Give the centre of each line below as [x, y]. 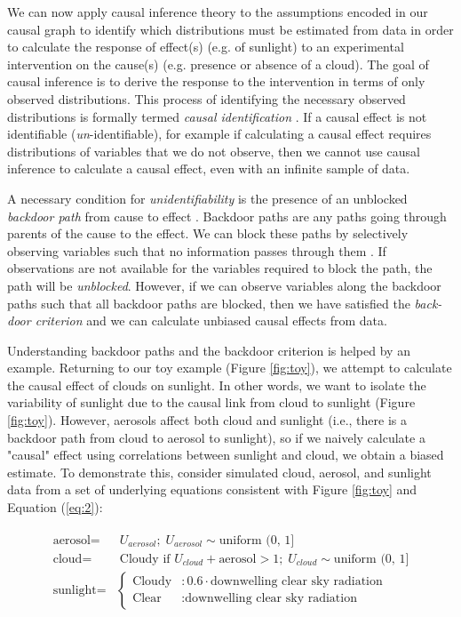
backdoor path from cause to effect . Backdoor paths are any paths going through [227, 216]
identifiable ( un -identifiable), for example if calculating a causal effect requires [219, 134]
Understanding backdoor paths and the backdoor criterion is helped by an [209, 350]
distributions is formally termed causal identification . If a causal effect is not [217, 116]
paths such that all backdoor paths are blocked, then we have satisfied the [209, 303]
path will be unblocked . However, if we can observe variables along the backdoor [224, 285]
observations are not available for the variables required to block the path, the [220, 268]
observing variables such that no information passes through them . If [197, 250]
